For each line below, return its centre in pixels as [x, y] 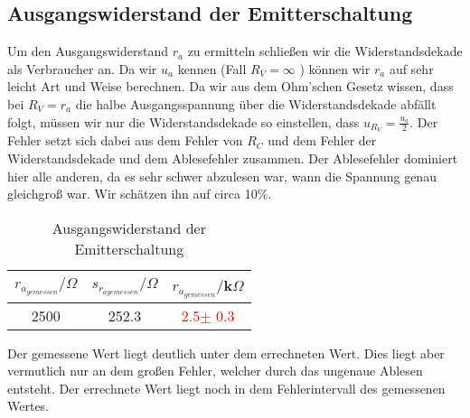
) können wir [335, 68]
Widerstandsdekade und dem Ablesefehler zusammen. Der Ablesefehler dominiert [233, 158]
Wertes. [28, 406]
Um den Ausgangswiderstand [88, 51]
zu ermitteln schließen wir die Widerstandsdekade [325, 51]
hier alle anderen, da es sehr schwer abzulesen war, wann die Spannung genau [222, 176]
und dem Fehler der [322, 140]
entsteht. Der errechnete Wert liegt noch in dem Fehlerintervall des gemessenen [226, 388]
